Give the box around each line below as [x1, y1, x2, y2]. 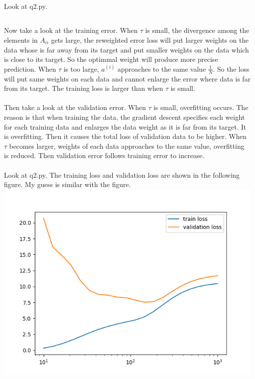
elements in [4, 34, 38, 45]
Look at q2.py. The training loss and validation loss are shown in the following [4, 169, 240, 180]
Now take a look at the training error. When [4, 25, 138, 35]
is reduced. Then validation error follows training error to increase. [4, 150, 204, 161]
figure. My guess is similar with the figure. [4, 179, 131, 189]
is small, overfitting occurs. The [153, 102, 249, 112]
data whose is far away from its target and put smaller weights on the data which [4, 44, 249, 54]
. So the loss [213, 63, 250, 74]
